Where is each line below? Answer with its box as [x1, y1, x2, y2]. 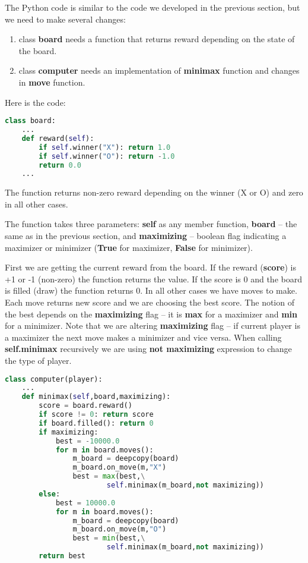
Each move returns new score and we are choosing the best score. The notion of [5, 296, 294, 309]
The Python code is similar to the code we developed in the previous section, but [5, 1, 300, 13]
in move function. [18, 76, 85, 88]
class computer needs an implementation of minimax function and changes [18, 64, 300, 77]
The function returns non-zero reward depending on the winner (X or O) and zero [5, 186, 303, 199]
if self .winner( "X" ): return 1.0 [39, 143, 171, 152]
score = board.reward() [39, 401, 132, 410]
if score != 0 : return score [39, 410, 154, 419]
